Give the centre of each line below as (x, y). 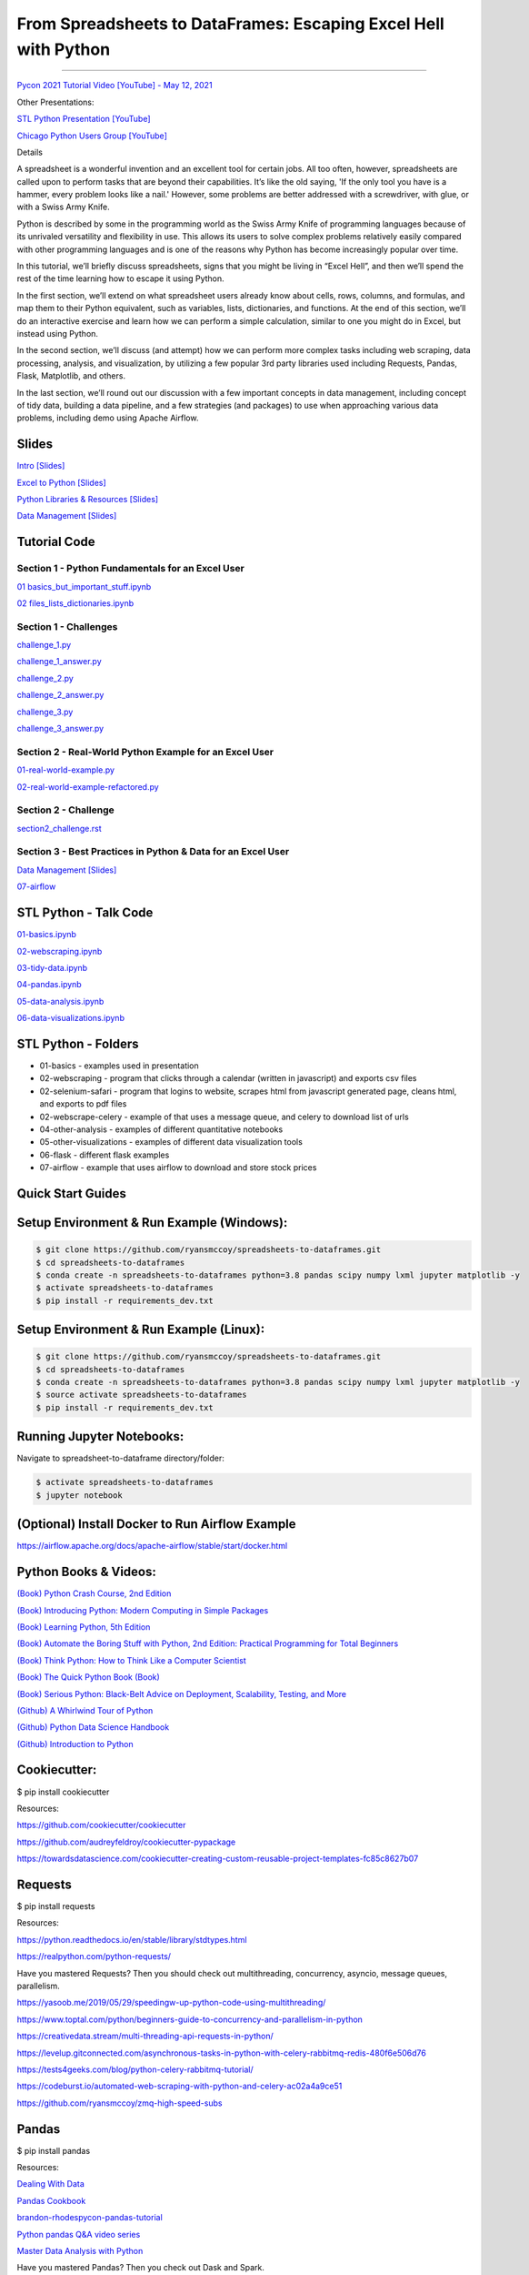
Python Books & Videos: (86, 1572)
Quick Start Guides (71, 1193)
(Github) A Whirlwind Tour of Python (85, 1710)
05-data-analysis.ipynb (60, 1001)
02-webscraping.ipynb (60, 951)
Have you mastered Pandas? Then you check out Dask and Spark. (141, 2268)
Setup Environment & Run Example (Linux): (141, 1330)
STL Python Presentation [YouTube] (84, 119)
